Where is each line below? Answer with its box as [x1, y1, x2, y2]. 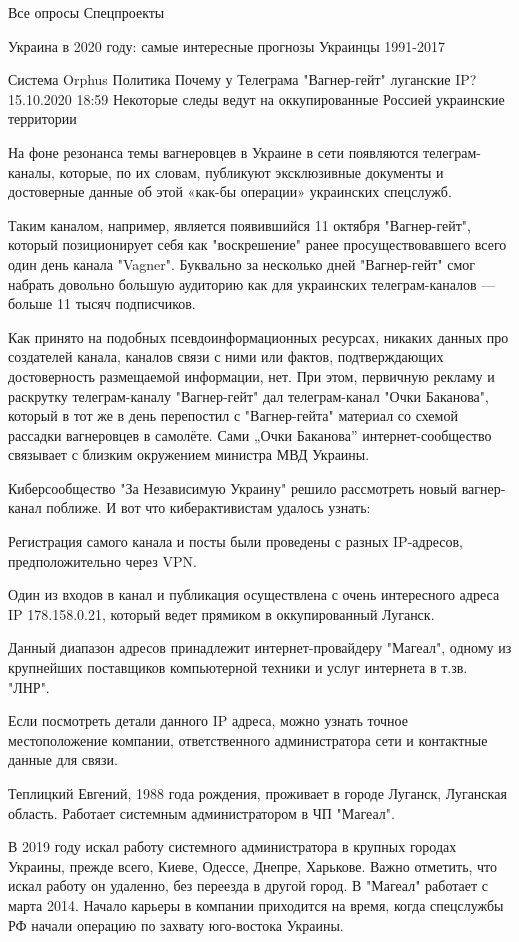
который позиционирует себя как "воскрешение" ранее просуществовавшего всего [8, 234, 507, 255]
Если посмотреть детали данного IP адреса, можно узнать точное [8, 710, 408, 731]
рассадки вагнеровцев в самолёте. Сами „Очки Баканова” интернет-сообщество [8, 424, 492, 445]
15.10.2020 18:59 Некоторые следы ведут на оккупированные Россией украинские [8, 88, 505, 109]
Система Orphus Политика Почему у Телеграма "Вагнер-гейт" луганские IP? [8, 69, 477, 90]
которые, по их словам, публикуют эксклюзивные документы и [59, 161, 444, 182]
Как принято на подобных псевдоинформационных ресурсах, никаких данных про [8, 326, 509, 347]
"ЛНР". [8, 676, 50, 697]
